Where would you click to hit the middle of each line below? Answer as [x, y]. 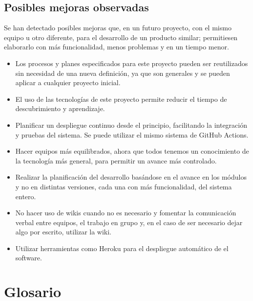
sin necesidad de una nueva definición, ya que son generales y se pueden [123, 73]
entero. [26, 196]
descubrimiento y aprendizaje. [60, 108]
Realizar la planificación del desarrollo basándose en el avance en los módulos [131, 177]
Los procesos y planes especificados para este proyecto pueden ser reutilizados [132, 63]
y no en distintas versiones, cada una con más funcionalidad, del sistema [124, 186]
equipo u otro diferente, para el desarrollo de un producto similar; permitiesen [121, 37]
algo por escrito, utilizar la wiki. [63, 232]
